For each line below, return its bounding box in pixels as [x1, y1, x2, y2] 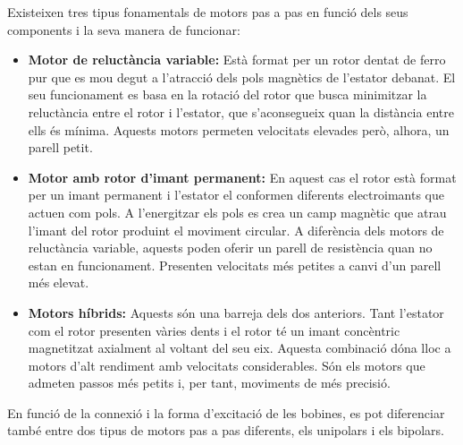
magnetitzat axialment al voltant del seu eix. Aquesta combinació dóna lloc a [28, 338, 451, 357]
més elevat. [28, 273, 89, 292]
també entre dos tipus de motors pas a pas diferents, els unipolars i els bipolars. [7, 421, 445, 440]
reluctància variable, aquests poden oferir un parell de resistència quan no [28, 238, 433, 257]
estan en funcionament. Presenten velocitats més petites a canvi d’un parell [28, 255, 442, 274]
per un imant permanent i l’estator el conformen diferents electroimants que [28, 185, 444, 204]
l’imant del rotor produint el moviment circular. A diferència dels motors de [28, 220, 444, 239]
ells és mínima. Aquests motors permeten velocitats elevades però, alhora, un [28, 120, 450, 139]
